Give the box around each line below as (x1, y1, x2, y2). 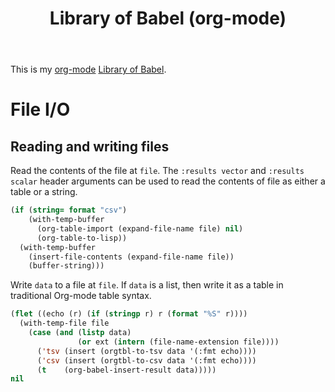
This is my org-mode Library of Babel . (10, 63, 167, 76)
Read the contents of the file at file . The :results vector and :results (10, 165, 305, 177)
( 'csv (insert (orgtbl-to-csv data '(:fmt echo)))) (36, 355, 257, 366)
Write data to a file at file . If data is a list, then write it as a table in (10, 279, 284, 291)
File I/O (10, 98, 71, 121)
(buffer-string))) (28, 261, 105, 271)
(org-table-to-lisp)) (36, 233, 128, 243)
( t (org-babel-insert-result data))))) (36, 365, 217, 375)
